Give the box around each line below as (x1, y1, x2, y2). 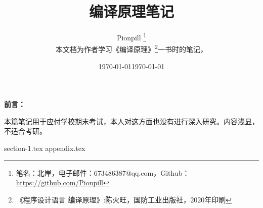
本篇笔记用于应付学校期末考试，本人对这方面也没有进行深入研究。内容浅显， (4, 116, 259, 126)
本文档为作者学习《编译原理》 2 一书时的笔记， (56, 42, 207, 55)
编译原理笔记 (89, 1, 174, 22)
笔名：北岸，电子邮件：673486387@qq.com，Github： (16, 167, 190, 178)
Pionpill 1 (116, 31, 147, 42)
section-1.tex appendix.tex (4, 143, 85, 153)
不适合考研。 (4, 126, 47, 136)
